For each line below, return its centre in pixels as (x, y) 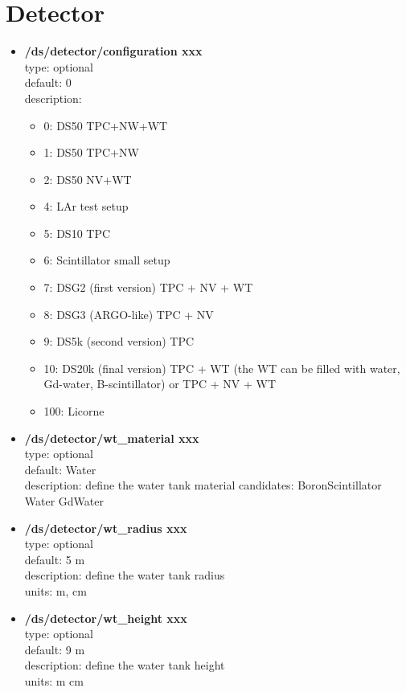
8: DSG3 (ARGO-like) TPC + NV (129, 314)
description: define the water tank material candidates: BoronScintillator (203, 485)
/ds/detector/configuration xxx (113, 51)
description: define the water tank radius (125, 575)
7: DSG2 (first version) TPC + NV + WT (148, 287)
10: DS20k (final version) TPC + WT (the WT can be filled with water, (222, 368)
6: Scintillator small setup (107, 260)
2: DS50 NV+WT (88, 179)
